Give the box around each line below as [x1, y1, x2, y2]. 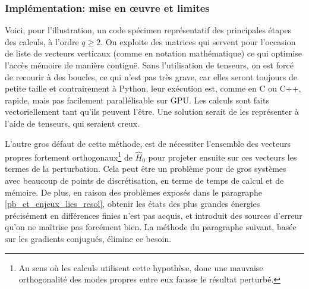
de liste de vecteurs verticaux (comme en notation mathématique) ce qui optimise [5, 47, 302, 59]
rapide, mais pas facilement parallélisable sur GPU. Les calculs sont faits [5, 93, 269, 106]
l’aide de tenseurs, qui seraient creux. [5, 117, 140, 129]
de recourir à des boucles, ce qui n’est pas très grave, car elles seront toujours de [5, 70, 298, 83]
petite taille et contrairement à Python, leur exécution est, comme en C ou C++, [5, 82, 301, 95]
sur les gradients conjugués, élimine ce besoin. [5, 232, 172, 244]
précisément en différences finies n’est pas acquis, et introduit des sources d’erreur [5, 209, 302, 221]
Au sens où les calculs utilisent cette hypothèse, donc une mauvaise [18, 261, 263, 274]
